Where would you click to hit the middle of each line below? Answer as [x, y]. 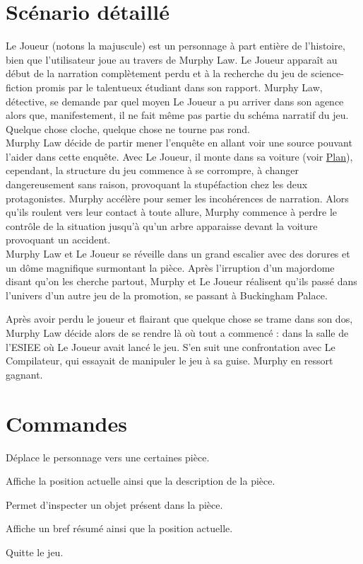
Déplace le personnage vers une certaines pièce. [108, 457]
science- [327, 73]
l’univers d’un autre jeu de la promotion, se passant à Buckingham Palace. [167, 295]
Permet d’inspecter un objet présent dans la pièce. [114, 504]
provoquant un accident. [58, 240]
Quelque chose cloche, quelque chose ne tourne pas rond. [128, 128]
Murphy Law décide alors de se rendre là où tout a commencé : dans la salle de [177, 333]
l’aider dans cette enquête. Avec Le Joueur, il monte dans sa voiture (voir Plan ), [179, 156]
